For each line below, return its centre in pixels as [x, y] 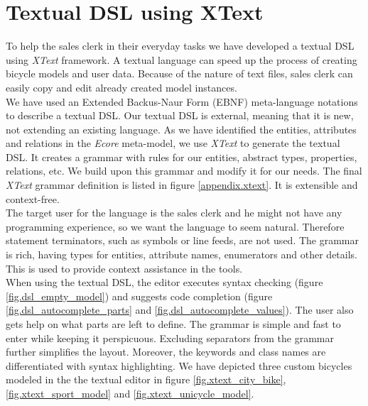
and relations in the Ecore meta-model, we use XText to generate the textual [173, 143]
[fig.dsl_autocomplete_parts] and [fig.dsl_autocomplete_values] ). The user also [180, 310]
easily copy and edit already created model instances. [121, 87]
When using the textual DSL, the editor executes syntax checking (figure [164, 282]
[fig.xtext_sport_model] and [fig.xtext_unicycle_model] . [130, 393]
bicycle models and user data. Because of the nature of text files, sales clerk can [179, 73]
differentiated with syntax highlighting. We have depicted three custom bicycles [179, 365]
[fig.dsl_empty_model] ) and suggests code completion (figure [139, 296]
